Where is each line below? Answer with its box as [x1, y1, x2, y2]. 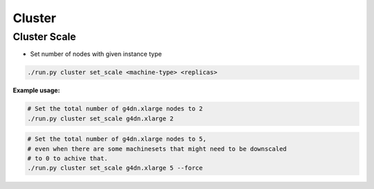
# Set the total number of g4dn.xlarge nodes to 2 [27, 105, 204, 113]
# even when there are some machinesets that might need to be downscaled [27, 145, 287, 152]
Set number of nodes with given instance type [30, 50, 162, 58]
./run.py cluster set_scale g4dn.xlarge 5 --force [27, 164, 204, 172]
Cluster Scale [12, 30, 76, 43]
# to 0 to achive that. [27, 154, 109, 163]
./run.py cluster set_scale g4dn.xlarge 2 [27, 114, 174, 123]
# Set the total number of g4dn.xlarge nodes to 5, [27, 135, 207, 143]
